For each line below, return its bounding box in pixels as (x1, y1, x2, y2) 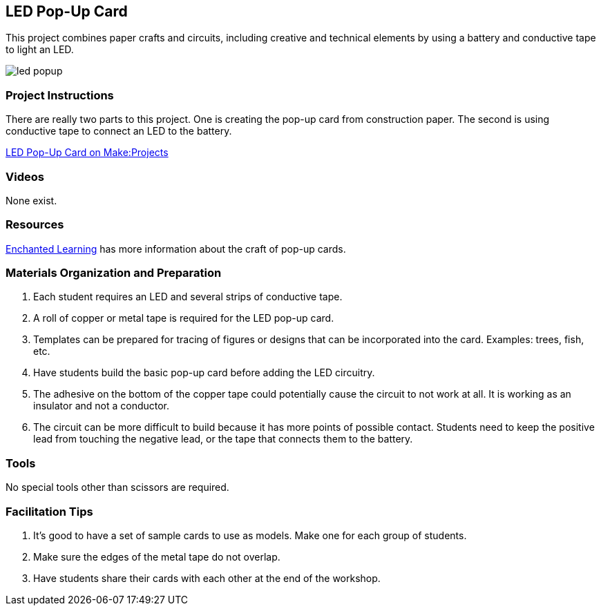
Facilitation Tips (6, 504, 93, 518)
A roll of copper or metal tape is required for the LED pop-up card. (33, 312, 334, 324)
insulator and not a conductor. (33, 400, 170, 412)
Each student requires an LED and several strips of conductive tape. (33, 291, 343, 303)
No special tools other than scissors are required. (6, 481, 229, 494)
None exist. (6, 194, 57, 206)
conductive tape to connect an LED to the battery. (6, 125, 232, 137)
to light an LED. (6, 43, 74, 56)
